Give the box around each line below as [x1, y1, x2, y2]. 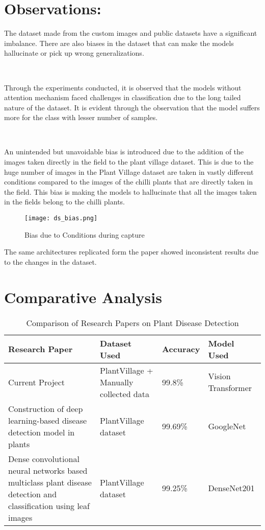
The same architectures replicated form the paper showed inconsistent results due [4, 246, 259, 257]
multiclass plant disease [8, 476, 92, 488]
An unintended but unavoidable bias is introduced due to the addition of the [4, 146, 244, 157]
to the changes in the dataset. [4, 256, 97, 267]
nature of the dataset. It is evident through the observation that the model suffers [4, 102, 260, 112]
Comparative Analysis [4, 286, 162, 307]
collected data [100, 387, 149, 400]
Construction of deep [8, 402, 83, 414]
